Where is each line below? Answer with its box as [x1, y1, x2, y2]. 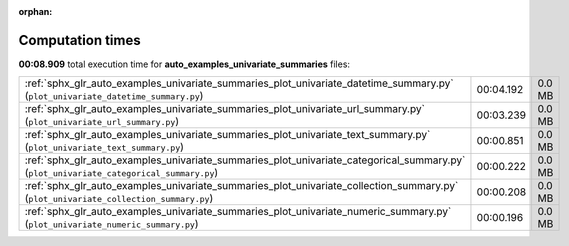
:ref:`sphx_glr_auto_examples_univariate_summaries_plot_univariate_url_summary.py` [24, 102, 425, 116]
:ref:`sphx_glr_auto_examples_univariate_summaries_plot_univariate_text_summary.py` [24, 128, 431, 142]
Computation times [18, 31, 141, 49]
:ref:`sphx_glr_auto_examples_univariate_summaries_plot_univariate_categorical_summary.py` [24, 153, 466, 167]
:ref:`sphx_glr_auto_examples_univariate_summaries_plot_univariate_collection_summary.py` [24, 179, 459, 193]
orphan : [18, 6, 53, 17]
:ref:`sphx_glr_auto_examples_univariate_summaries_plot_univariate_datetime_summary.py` [24, 76, 454, 90]
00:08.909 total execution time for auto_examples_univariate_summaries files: [18, 58, 350, 70]
